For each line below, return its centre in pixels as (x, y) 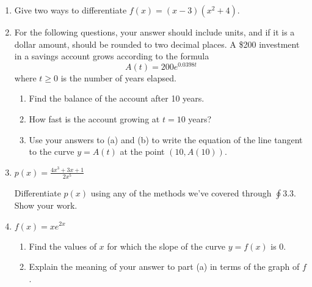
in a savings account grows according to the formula (112, 56)
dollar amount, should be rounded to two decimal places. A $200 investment (157, 44)
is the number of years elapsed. (118, 77)
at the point (142, 151)
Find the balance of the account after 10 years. (117, 98)
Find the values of (63, 246)
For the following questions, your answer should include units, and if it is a (154, 32)
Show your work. (46, 205)
